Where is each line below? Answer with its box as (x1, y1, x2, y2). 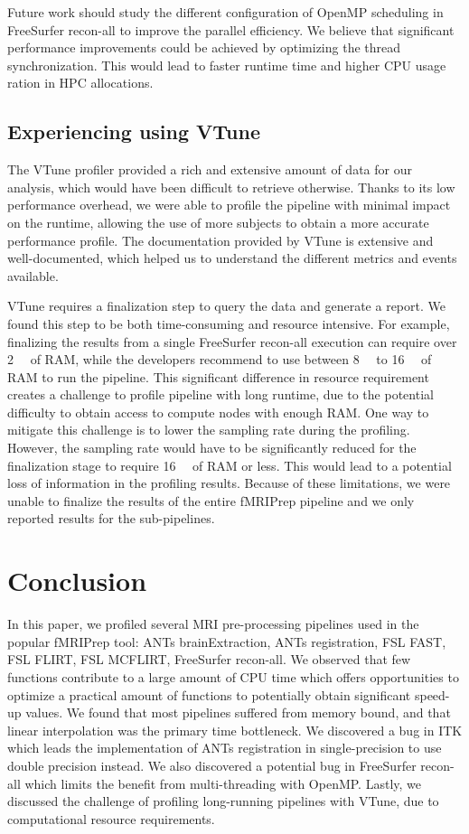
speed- (414, 685, 450, 704)
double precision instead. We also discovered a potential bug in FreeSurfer (7, 755, 417, 774)
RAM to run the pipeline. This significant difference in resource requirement (7, 367, 429, 386)
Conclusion (7, 562, 147, 599)
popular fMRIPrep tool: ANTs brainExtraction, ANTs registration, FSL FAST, (7, 632, 446, 651)
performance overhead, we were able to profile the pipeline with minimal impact (7, 195, 451, 214)
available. (7, 266, 59, 285)
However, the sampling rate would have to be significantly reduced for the (7, 438, 417, 457)
